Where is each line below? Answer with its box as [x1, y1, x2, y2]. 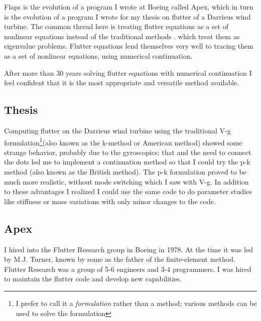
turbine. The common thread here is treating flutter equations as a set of [4, 21, 228, 32]
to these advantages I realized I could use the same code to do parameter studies [4, 186, 252, 197]
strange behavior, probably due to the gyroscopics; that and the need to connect [4, 146, 251, 157]
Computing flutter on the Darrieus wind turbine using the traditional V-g [4, 125, 231, 135]
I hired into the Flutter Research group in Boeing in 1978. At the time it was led [4, 244, 253, 254]
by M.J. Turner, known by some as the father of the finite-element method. [4, 254, 235, 264]
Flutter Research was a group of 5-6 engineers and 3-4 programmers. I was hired [4, 263, 251, 274]
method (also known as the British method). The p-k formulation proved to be [4, 166, 246, 177]
